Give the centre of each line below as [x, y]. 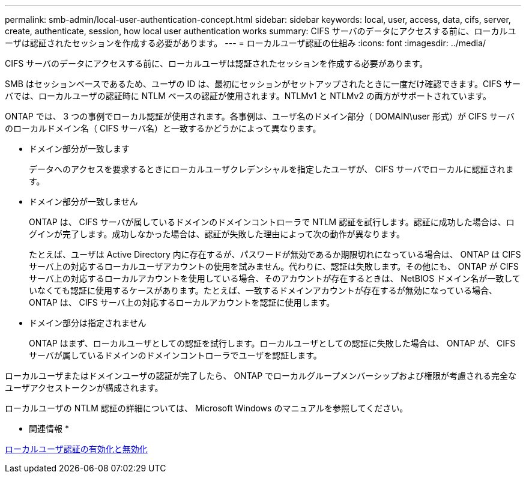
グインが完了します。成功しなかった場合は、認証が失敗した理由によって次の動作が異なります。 [217, 234]
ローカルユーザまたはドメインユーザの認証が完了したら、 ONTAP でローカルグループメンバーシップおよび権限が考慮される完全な [261, 376]
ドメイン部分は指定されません [88, 323]
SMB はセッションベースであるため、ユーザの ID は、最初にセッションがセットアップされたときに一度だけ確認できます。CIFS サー [263, 84]
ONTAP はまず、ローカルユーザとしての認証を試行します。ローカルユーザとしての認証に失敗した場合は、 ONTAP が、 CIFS [272, 343]
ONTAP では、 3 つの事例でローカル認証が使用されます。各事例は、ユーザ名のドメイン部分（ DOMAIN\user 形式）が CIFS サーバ [260, 116]
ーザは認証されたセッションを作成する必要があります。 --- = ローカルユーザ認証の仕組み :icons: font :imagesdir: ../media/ [246, 43]
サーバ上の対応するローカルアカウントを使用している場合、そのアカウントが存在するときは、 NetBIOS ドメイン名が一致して [275, 278]
